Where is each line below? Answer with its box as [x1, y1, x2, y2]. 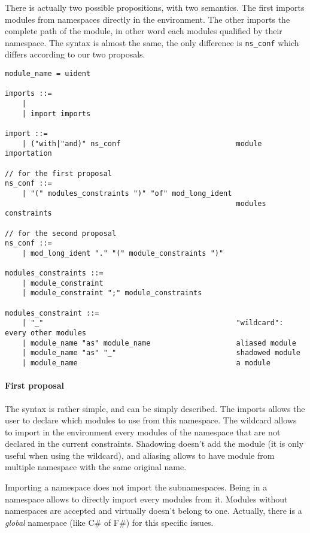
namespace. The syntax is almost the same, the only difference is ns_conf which [5, 36, 299, 49]
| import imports [22, 109, 91, 118]
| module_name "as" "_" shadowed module [22, 349, 300, 358]
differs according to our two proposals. [5, 48, 145, 60]
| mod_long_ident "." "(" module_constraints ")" [22, 249, 224, 258]
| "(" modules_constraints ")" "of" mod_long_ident [22, 189, 232, 198]
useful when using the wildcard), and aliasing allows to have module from [5, 449, 275, 461]
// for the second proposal [5, 229, 117, 238]
